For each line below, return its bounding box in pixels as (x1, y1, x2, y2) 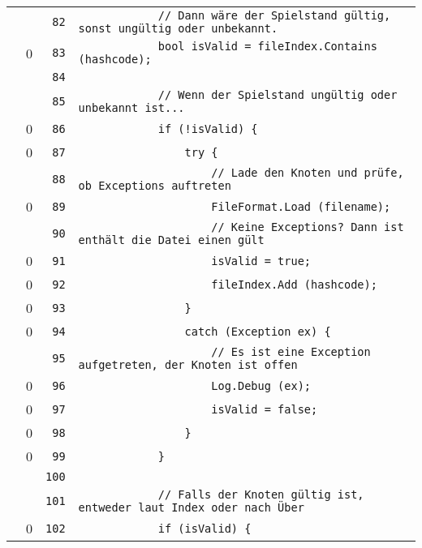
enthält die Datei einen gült (78, 233, 265, 246)
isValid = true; (211, 254, 312, 268)
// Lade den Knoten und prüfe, (211, 166, 404, 179)
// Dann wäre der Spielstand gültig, (157, 9, 391, 22)
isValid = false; (211, 402, 318, 416)
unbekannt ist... (78, 101, 185, 114)
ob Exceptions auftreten (78, 179, 231, 192)
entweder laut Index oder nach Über (78, 501, 304, 514)
